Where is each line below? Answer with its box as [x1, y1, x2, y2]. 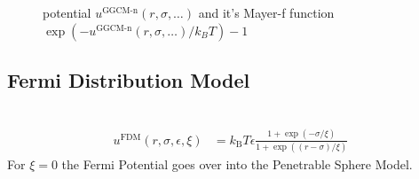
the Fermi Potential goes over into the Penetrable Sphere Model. [61, 155, 413, 174]
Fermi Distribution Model [7, 66, 250, 93]
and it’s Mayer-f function [198, 4, 335, 21]
